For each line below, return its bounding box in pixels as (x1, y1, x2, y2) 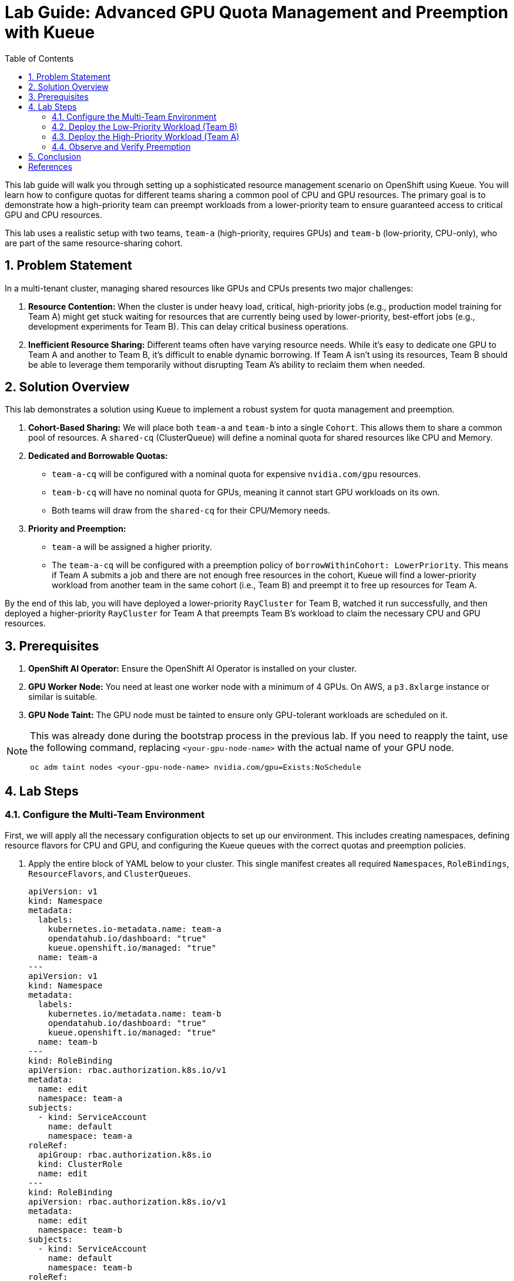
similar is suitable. (28, 692, 98, 702)
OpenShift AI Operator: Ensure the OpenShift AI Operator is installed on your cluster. (28, 663, 357, 674)
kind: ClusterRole (38, 1159, 123, 1169)
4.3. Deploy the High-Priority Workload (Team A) (52, 131, 240, 142)
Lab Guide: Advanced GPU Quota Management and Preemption (5, 2, 509, 22)
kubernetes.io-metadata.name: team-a (48, 924, 221, 934)
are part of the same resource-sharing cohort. (5, 237, 183, 248)
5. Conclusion (28, 151, 81, 162)
